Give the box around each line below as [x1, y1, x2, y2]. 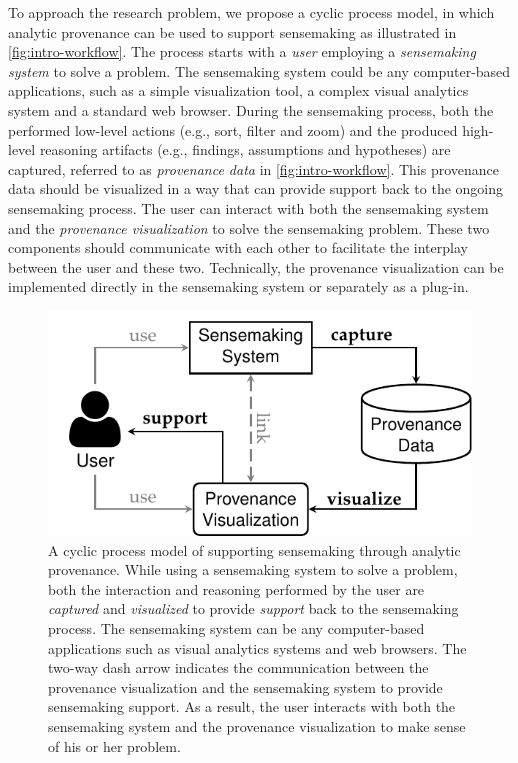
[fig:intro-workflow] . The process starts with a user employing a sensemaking [8, 41, 476, 62]
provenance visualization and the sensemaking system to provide [48, 676, 443, 697]
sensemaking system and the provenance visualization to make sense [48, 716, 466, 736]
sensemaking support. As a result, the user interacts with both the [48, 696, 456, 717]
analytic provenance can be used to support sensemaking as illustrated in [8, 21, 457, 42]
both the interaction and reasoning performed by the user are [48, 578, 425, 599]
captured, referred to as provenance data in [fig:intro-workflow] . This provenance [8, 158, 500, 179]
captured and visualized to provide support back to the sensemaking [48, 598, 459, 619]
